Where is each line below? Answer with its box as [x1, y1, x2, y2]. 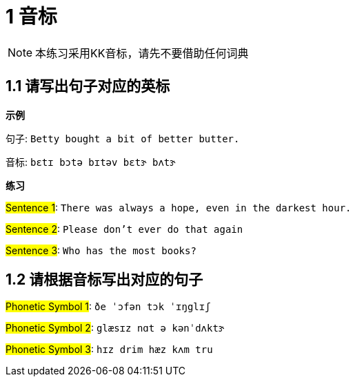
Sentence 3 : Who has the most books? [6, 244, 196, 256]
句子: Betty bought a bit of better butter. [6, 132, 240, 144]
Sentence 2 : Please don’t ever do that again [6, 222, 243, 235]
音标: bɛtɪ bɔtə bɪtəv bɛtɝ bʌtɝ [6, 155, 176, 168]
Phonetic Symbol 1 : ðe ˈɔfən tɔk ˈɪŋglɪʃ [6, 300, 211, 313]
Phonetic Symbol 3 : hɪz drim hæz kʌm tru [6, 343, 213, 356]
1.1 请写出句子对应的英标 [6, 77, 170, 95]
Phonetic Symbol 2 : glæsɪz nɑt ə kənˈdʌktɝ [6, 322, 225, 334]
